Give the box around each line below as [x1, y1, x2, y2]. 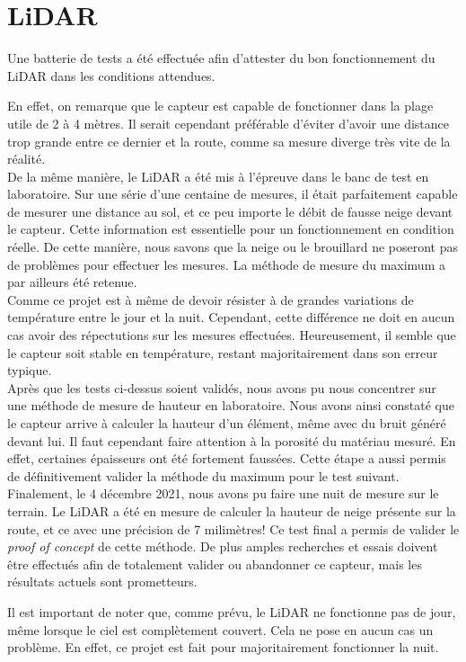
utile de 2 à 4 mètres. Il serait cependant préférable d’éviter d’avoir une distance [7, 113, 449, 132]
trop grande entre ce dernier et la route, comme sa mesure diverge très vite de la [7, 131, 451, 150]
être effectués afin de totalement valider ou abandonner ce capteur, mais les [7, 554, 422, 573]
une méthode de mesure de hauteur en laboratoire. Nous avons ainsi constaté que [7, 396, 454, 415]
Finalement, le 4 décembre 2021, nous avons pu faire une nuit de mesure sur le [7, 484, 439, 503]
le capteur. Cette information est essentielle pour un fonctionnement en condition [7, 219, 454, 238]
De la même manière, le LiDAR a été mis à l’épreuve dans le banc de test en [7, 166, 429, 185]
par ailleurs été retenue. [7, 273, 137, 291]
